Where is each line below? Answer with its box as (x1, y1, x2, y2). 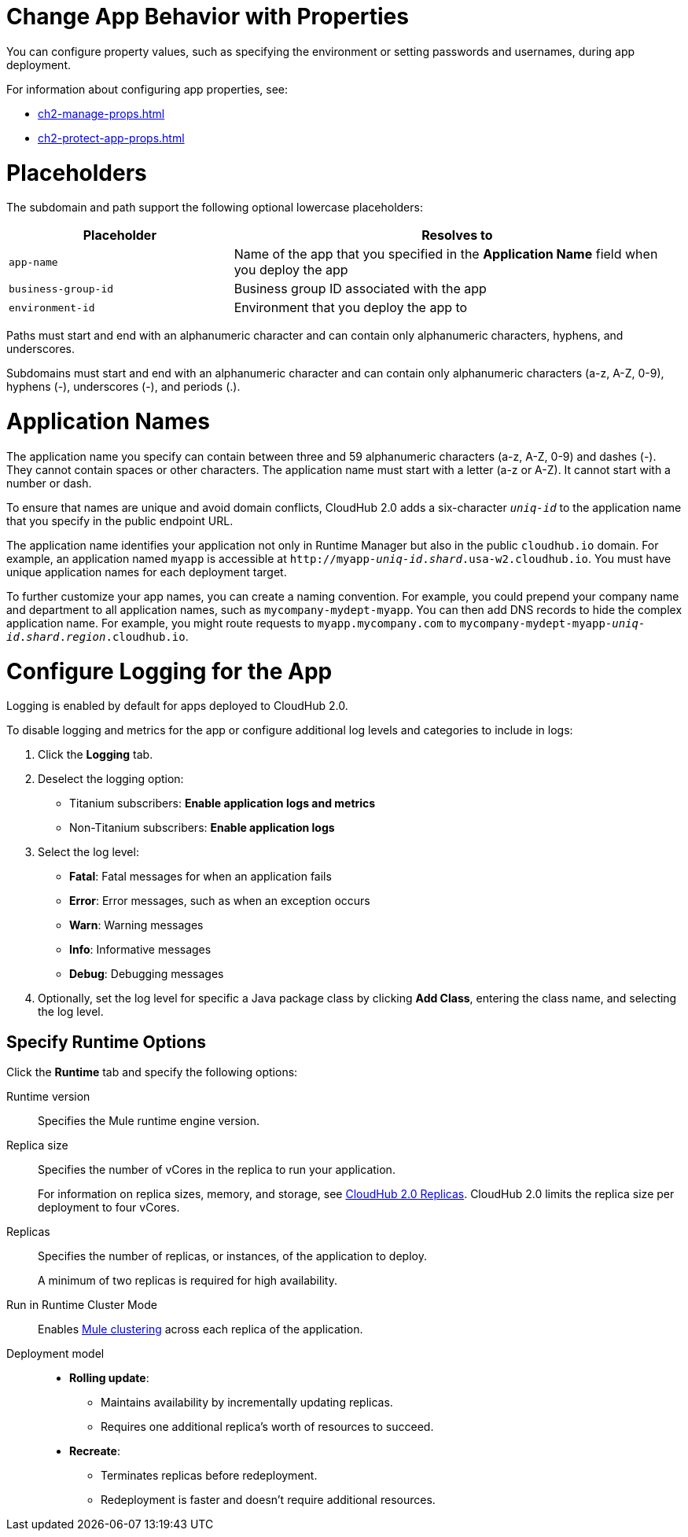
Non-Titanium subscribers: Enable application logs (69, 821, 335, 835)
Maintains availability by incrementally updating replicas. (101, 1395, 393, 1410)
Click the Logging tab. (38, 748, 153, 762)
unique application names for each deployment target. (6, 564, 287, 579)
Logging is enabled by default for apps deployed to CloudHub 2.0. (6, 699, 348, 713)
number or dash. (6, 476, 92, 490)
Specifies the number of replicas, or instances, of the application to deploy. (38, 1249, 427, 1263)
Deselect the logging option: (38, 772, 184, 786)
